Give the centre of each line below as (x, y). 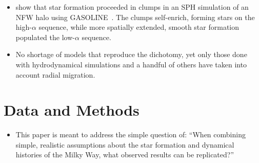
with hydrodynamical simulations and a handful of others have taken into (131, 64)
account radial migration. (55, 74)
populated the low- (45, 37)
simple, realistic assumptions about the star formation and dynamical (125, 144)
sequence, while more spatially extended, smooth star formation (139, 27)
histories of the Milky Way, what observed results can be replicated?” (125, 155)
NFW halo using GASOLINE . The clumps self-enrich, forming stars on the (135, 17)
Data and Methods (72, 110)
